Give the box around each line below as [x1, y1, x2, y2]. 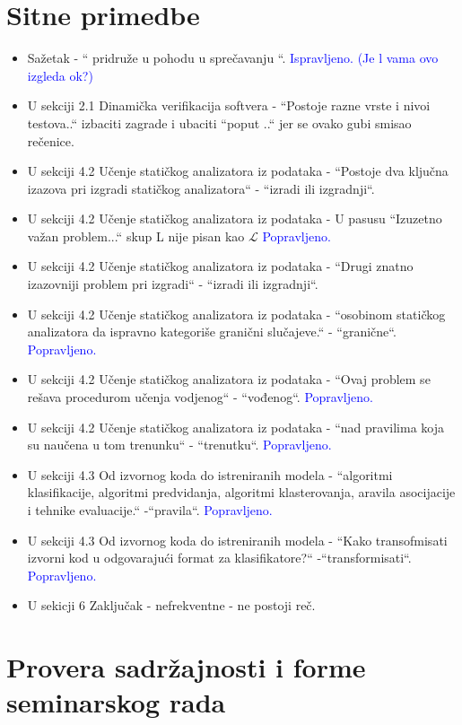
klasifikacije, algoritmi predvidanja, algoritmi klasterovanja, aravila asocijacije [27, 483, 456, 502]
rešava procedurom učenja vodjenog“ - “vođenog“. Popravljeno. [27, 388, 373, 406]
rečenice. [27, 131, 74, 150]
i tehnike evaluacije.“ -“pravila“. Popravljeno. [27, 501, 273, 519]
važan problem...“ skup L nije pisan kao [27, 226, 245, 245]
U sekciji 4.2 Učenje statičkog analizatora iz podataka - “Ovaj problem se [27, 370, 431, 389]
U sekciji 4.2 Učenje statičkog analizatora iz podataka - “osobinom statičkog [27, 304, 446, 323]
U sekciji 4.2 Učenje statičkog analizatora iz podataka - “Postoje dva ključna [27, 162, 449, 180]
